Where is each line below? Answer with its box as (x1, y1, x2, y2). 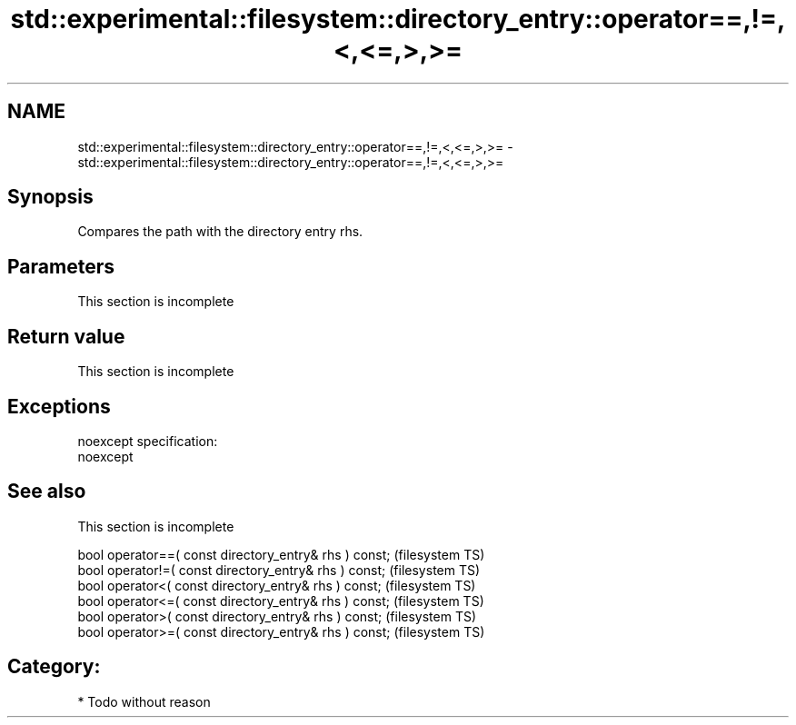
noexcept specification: (77, 432, 218, 449)
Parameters (7, 254, 114, 278)
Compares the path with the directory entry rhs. (77, 223, 363, 240)
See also (7, 480, 86, 503)
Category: (7, 655, 101, 679)
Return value (7, 324, 125, 348)
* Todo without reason (77, 693, 211, 710)
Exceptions (7, 394, 111, 418)
